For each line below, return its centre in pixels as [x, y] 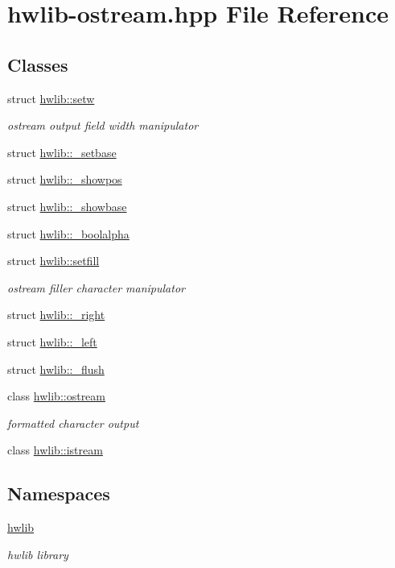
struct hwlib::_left [52, 341]
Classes [38, 64]
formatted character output [73, 423]
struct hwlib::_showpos [65, 179]
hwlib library [38, 554]
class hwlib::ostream [56, 396]
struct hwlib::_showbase [67, 206]
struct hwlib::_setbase [62, 152]
